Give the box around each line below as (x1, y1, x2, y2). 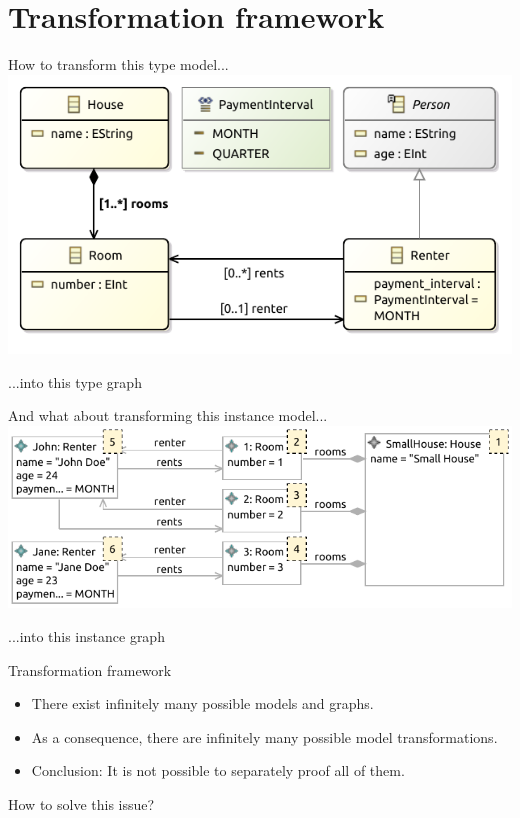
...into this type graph (8, 371, 142, 392)
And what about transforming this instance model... (8, 405, 328, 426)
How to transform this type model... (8, 54, 229, 75)
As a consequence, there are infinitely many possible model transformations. (31, 726, 498, 747)
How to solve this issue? (8, 794, 155, 815)
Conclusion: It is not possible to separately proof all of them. (31, 760, 405, 781)
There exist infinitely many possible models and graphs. (31, 693, 374, 714)
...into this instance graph (8, 626, 165, 647)
